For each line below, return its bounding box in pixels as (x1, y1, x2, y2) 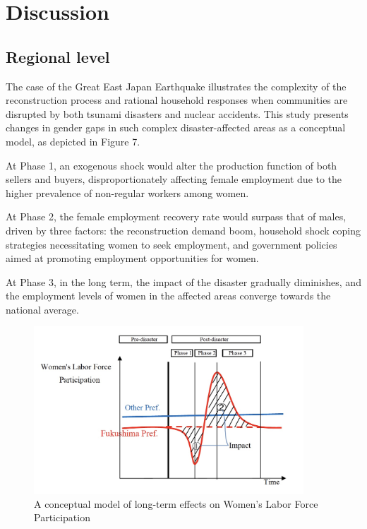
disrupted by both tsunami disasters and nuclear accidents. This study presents (6, 106, 349, 121)
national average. (6, 302, 79, 316)
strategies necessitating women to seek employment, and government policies (6, 237, 337, 251)
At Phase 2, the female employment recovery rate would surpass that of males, (6, 209, 347, 224)
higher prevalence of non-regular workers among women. (6, 185, 249, 200)
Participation (34, 510, 90, 525)
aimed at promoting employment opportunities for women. (6, 251, 259, 266)
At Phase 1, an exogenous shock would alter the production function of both (6, 157, 337, 172)
